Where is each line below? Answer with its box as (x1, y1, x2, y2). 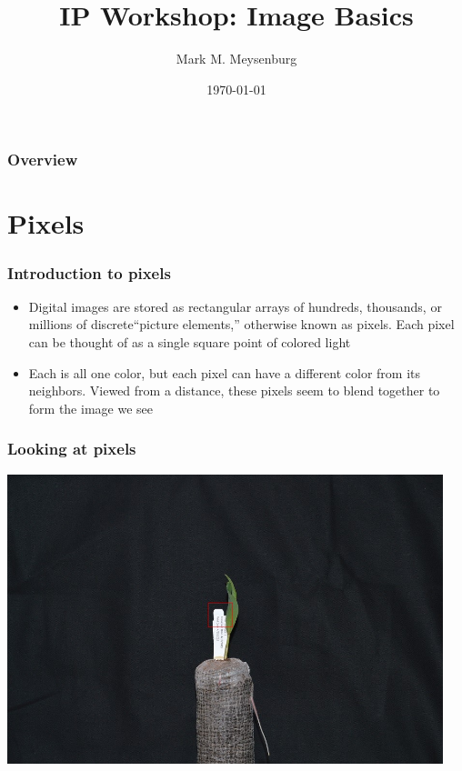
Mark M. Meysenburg (176, 49, 297, 68)
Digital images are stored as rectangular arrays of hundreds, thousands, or (28, 296, 442, 315)
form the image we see (28, 398, 153, 417)
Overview (7, 148, 78, 171)
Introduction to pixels (7, 261, 171, 284)
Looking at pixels (7, 437, 136, 460)
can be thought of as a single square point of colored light (28, 333, 351, 352)
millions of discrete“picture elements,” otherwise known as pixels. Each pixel (28, 315, 455, 334)
